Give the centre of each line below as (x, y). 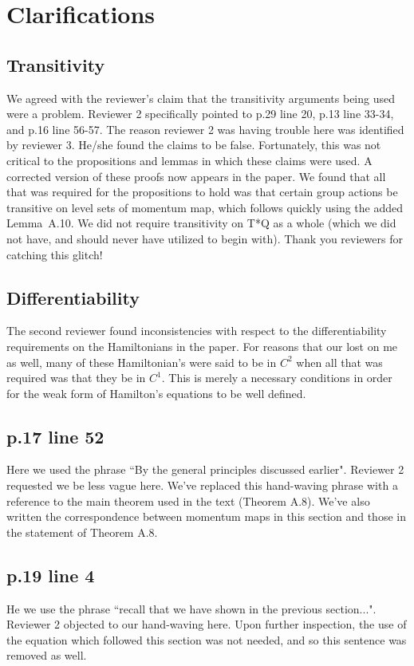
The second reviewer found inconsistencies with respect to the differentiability (197, 331)
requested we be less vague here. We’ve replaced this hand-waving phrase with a (202, 485)
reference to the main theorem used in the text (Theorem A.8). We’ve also (188, 500)
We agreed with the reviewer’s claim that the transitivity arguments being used (201, 98)
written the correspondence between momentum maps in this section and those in (206, 516)
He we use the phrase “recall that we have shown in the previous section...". (191, 608)
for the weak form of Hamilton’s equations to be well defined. (156, 393)
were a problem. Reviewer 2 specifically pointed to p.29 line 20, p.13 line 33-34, (200, 114)
